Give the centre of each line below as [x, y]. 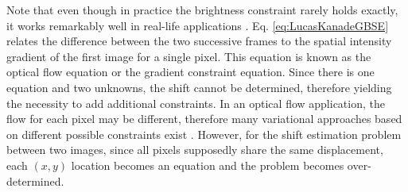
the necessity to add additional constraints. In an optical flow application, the [196, 103]
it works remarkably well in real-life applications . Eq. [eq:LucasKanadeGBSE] [198, 25]
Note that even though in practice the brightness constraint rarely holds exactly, [202, 10]
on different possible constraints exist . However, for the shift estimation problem [204, 134]
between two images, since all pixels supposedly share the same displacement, [195, 150]
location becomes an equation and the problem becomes [208, 165]
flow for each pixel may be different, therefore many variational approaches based [204, 119]
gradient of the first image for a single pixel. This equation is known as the [189, 56]
